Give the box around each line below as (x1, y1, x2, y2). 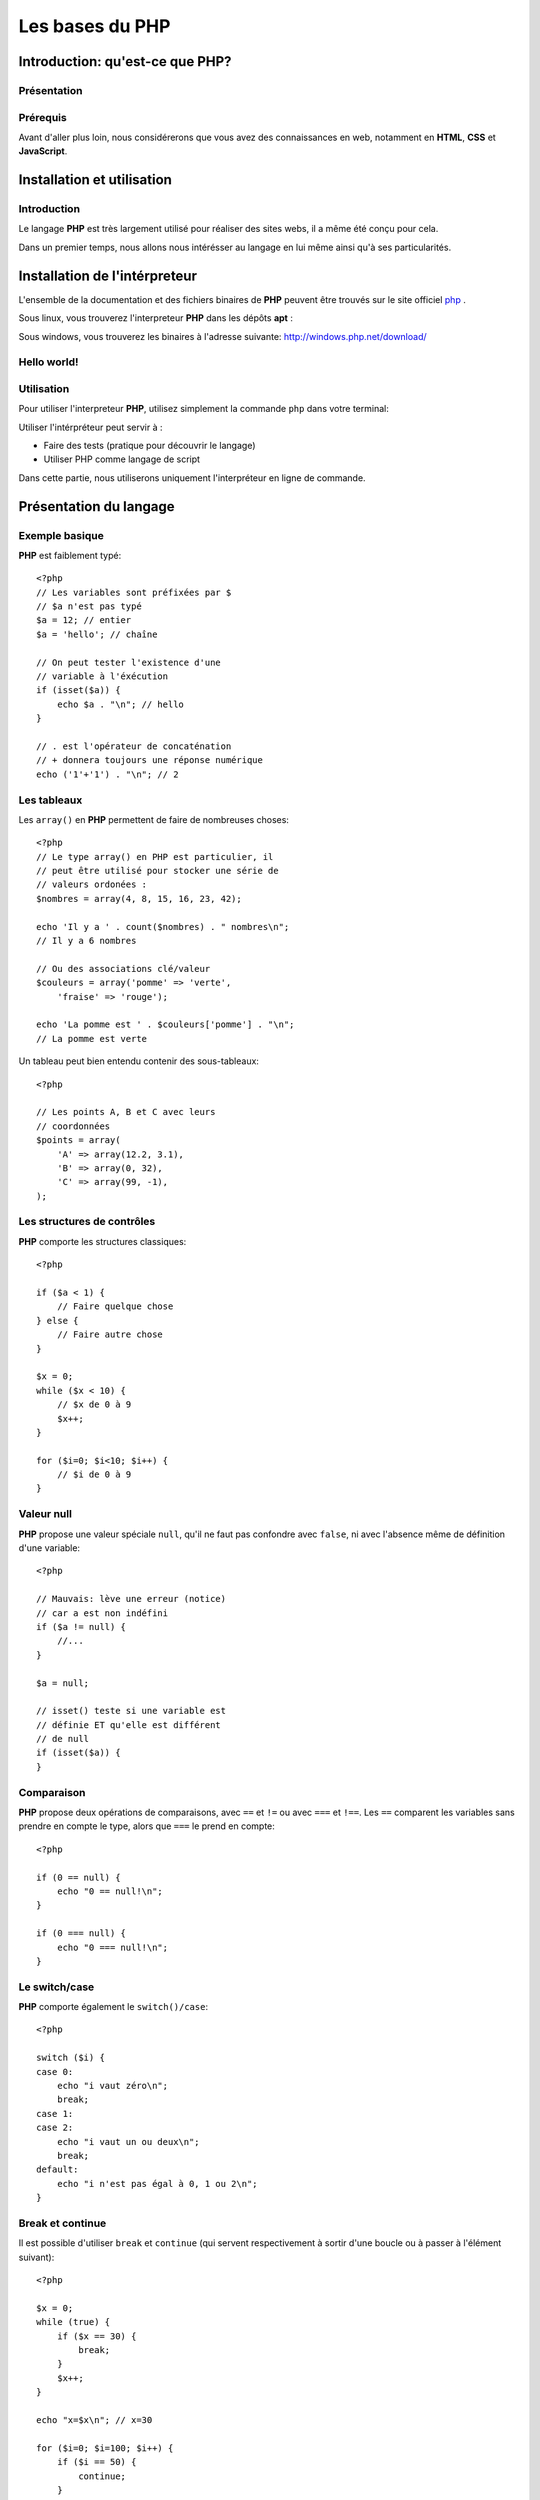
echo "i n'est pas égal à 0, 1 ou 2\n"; (56, 2178, 259, 2189)
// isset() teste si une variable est (36, 1705, 227, 1717)
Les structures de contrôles (18, 1215, 156, 1229)
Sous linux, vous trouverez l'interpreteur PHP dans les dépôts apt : (18, 312, 294, 324)
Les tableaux (18, 793, 83, 807)
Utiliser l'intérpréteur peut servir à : (18, 421, 164, 433)
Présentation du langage (18, 498, 175, 515)
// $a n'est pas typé (36, 601, 142, 612)
